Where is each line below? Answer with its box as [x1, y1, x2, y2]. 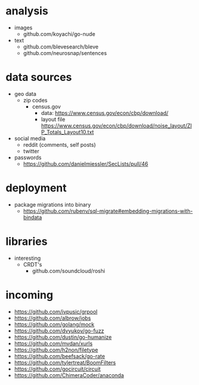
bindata [23, 214, 42, 221]
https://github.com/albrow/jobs [14, 314, 91, 322]
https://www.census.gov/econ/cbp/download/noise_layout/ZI [41, 122, 192, 129]
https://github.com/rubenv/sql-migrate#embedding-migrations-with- [23, 207, 193, 214]
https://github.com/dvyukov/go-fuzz [14, 327, 105, 334]
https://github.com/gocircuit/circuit [14, 365, 101, 372]
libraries [5, 235, 48, 248]
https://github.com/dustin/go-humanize [14, 334, 112, 341]
